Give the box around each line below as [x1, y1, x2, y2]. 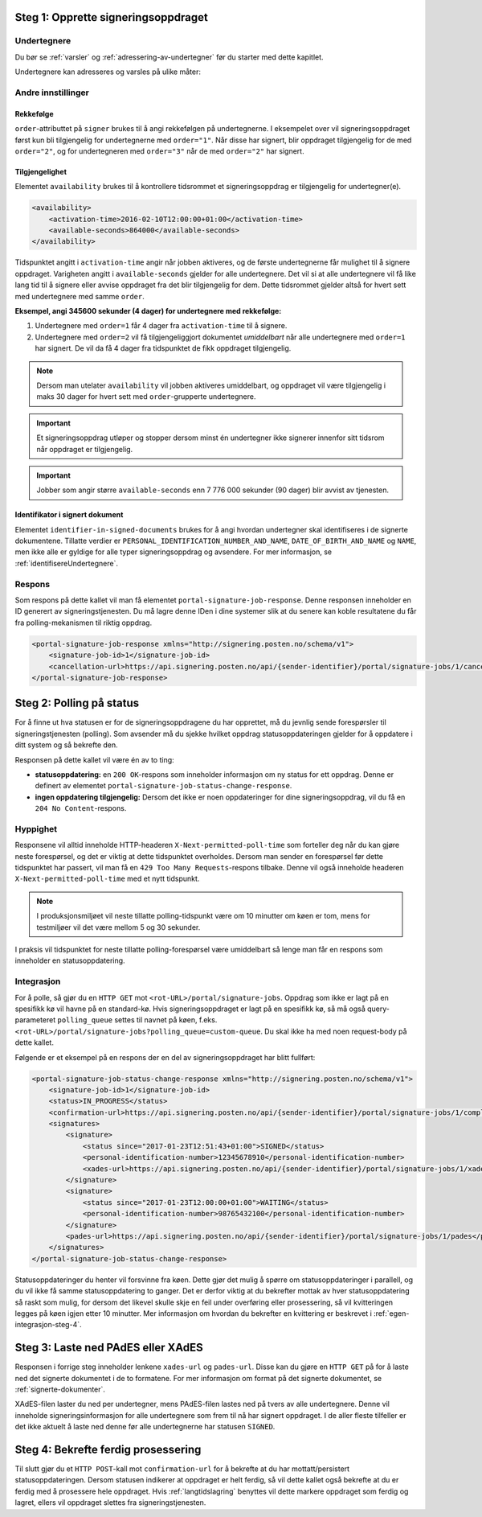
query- [366, 1004, 390, 1013]
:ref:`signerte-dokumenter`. [14, 1384, 106, 1394]
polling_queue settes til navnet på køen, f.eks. [57, 1015, 218, 1025]
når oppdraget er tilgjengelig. [36, 444, 133, 454]
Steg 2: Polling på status [14, 697, 140, 710]
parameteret [14, 1015, 56, 1025]
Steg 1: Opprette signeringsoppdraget [14, 10, 208, 24]
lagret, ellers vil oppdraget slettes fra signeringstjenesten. [14, 1498, 206, 1507]
